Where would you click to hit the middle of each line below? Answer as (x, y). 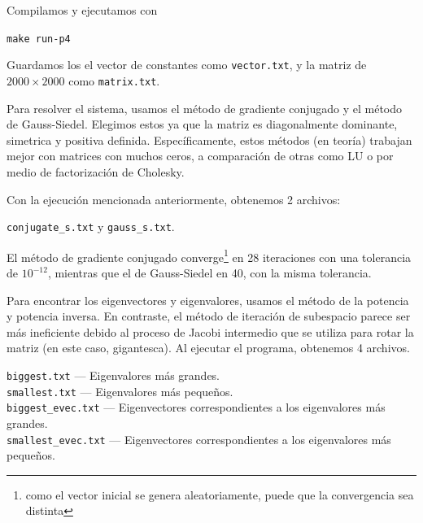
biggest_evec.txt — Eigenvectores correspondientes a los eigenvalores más (196, 407)
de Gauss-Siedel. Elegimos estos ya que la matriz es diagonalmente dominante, (202, 124)
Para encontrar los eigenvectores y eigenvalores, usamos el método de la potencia (208, 300)
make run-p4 (39, 39)
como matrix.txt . (114, 80)
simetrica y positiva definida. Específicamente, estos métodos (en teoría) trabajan (209, 139)
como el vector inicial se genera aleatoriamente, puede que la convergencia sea (220, 494)
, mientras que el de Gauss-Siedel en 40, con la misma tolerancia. (209, 273)
